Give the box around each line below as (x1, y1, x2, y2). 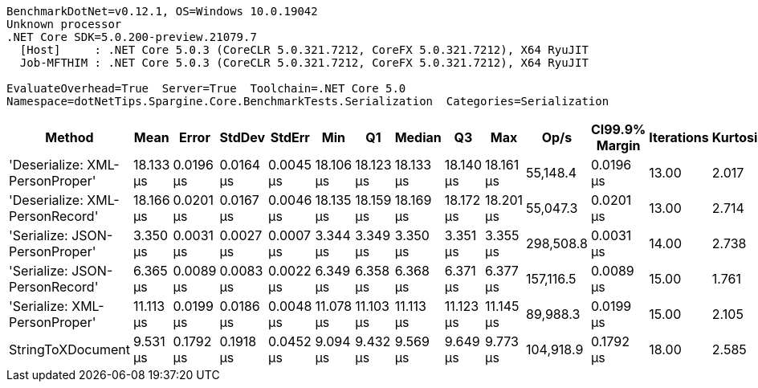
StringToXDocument (9, 341, 130, 357)
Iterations (649, 129, 709, 145)
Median (394, 129, 442, 145)
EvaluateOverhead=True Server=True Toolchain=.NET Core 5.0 (6, 82, 406, 95)
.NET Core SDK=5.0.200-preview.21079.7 (6, 31, 257, 43)
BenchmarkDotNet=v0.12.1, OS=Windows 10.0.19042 (6, 5, 318, 18)
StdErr (270, 129, 310, 145)
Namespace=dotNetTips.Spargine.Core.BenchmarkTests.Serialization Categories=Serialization (6, 95, 609, 108)
